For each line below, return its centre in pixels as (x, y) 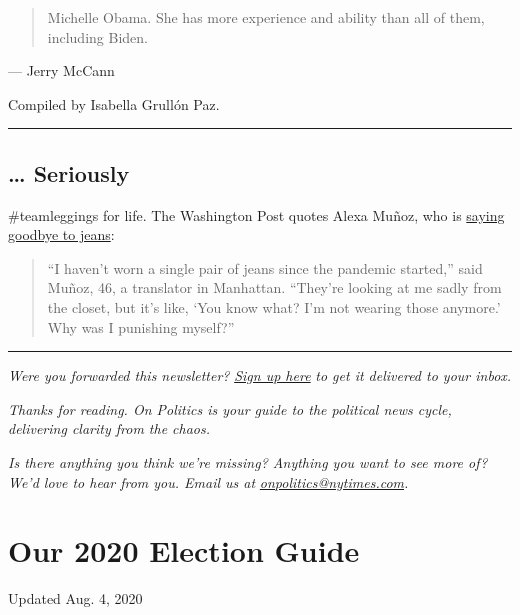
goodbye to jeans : (61, 234)
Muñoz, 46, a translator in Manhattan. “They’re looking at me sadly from (274, 287)
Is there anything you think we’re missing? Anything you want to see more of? (248, 461)
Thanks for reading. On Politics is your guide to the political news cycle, (230, 408)
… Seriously (69, 172)
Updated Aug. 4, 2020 (75, 598)
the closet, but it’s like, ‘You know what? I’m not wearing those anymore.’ (274, 306)
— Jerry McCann (61, 70)
